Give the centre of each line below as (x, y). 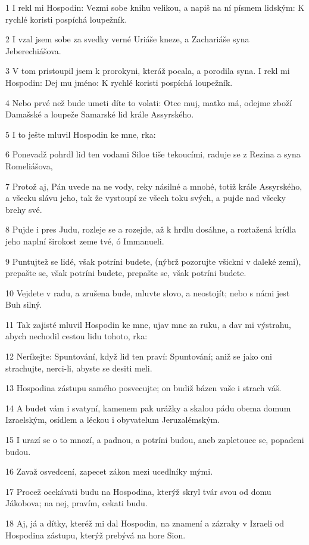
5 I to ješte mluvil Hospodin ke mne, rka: (81, 134)
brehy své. (24, 209)
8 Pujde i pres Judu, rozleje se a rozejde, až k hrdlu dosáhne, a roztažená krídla (151, 229)
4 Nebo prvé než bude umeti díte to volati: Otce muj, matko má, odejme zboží (149, 102)
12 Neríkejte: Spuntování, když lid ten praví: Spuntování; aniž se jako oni (139, 356)
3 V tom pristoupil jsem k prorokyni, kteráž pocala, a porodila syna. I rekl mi (148, 71)
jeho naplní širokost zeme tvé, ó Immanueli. (85, 241)
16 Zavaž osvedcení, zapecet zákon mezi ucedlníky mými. (109, 471)
